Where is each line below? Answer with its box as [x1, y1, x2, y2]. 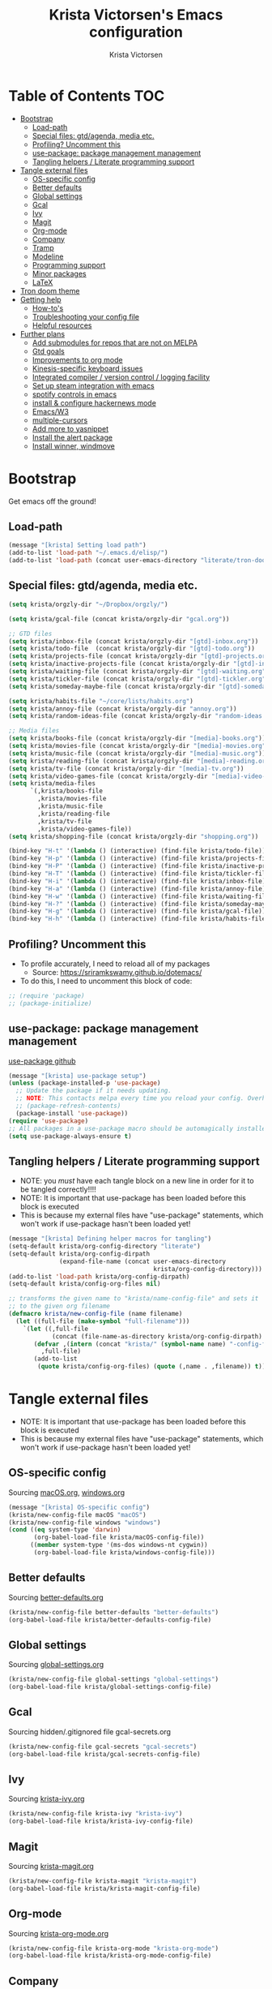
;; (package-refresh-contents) [15, 1102, 121, 1110]
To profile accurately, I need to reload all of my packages [19, 959, 210, 969]
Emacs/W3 [32, 406, 70, 416]
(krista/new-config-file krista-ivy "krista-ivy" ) [8, 1810, 183, 1818]
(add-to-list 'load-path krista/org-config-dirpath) [8, 1272, 190, 1281]
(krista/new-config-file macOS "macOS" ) [8, 1510, 147, 1519]
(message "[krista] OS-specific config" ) [8, 1503, 151, 1511]
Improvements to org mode [32, 354, 123, 364]
